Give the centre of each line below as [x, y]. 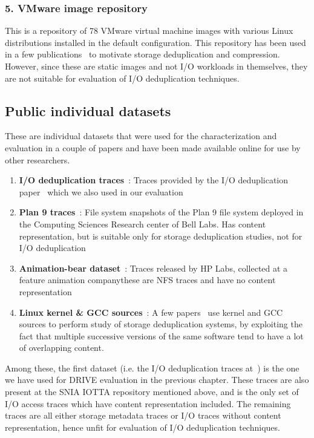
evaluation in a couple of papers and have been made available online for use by [153, 147]
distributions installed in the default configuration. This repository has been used [155, 42]
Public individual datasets [88, 110]
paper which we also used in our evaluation [101, 191]
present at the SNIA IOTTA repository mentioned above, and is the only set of [152, 392]
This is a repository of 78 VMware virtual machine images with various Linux [149, 31]
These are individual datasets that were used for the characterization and [141, 136]
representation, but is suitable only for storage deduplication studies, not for [161, 236]
